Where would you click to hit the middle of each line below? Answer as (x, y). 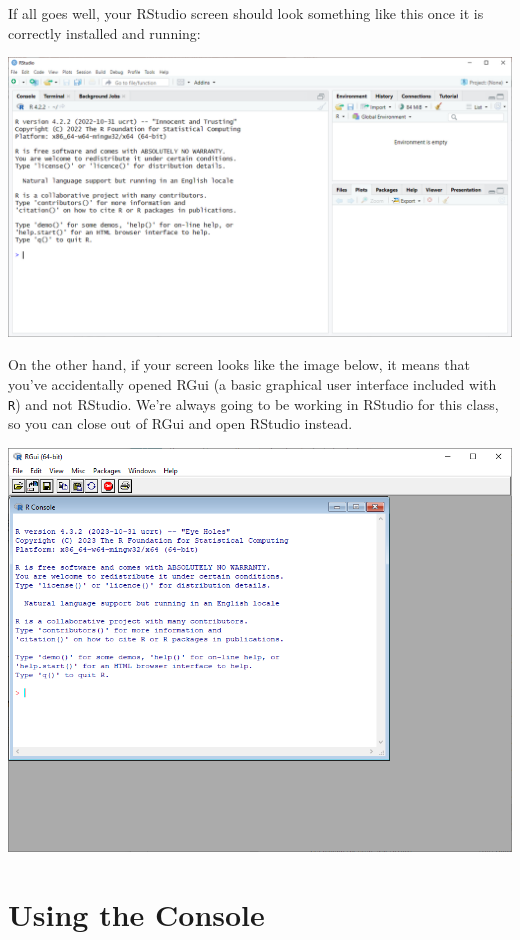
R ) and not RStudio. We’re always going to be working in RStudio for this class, (253, 403)
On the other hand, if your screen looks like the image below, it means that (239, 364)
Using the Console (136, 914)
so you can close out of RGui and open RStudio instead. (180, 423)
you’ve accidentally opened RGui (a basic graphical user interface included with (252, 383)
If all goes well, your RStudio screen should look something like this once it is (246, 13)
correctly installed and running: (104, 32)
